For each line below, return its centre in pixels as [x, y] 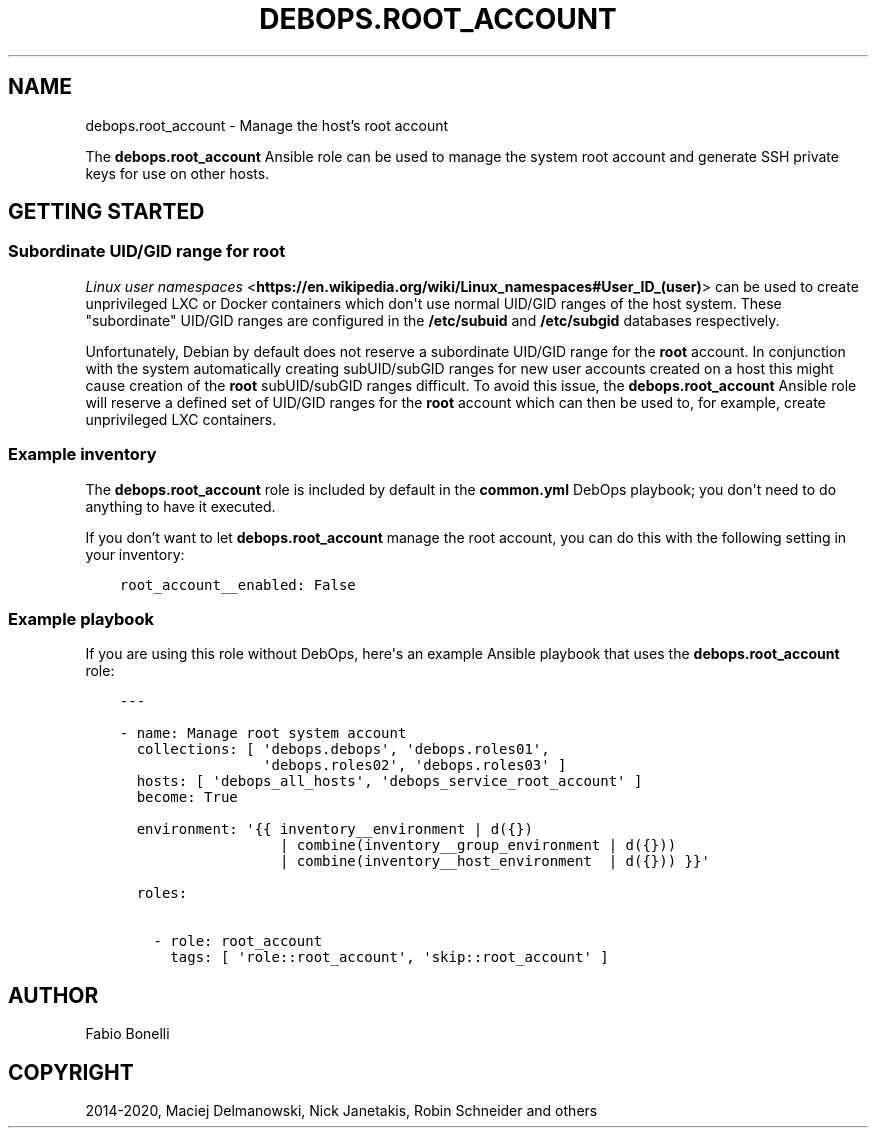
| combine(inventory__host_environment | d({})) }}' [494, 861]
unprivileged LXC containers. [181, 419]
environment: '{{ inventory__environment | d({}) [334, 829]
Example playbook [81, 618]
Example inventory [82, 454]
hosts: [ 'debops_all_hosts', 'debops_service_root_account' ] [389, 781]
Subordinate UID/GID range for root [147, 251]
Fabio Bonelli [127, 1034]
